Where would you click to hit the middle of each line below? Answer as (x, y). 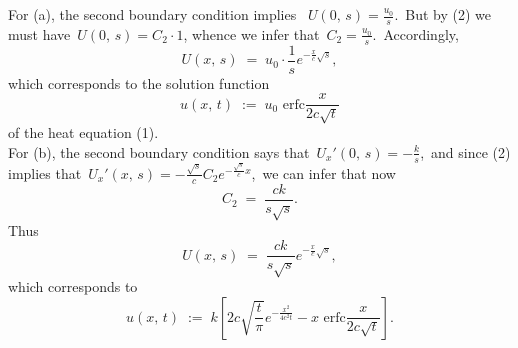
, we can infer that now (323, 172)
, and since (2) (465, 151)
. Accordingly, (415, 33)
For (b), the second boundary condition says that (159, 151)
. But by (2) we (443, 14)
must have (39, 33)
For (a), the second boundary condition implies (152, 14)
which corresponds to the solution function (139, 82)
